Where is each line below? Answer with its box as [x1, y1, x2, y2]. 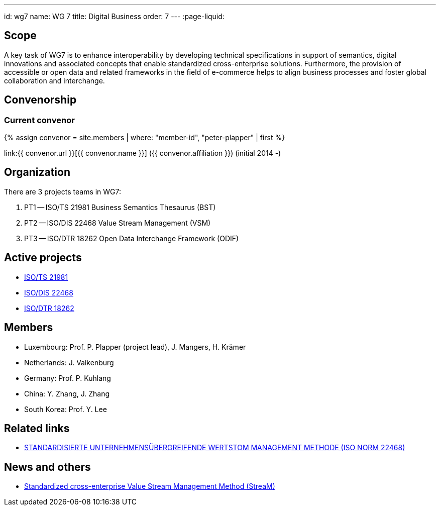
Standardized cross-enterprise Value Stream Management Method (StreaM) [24, 482, 275, 491]
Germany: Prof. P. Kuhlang [24, 373, 111, 382]
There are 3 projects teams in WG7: [4, 187, 122, 196]
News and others [4, 460, 91, 473]
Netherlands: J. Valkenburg [24, 358, 114, 367]
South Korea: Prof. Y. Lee [24, 404, 107, 414]
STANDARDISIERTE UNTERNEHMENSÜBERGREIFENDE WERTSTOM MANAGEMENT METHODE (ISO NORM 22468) [24, 443, 405, 452]
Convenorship [4, 93, 77, 107]
